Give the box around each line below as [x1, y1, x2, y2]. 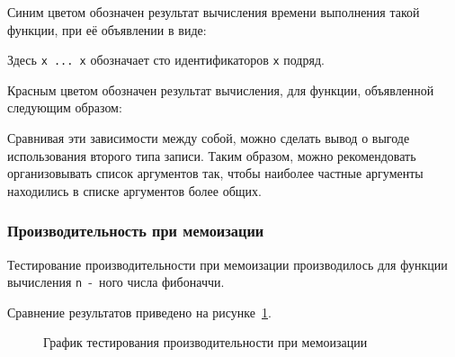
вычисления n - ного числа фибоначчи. [7, 272, 225, 291]
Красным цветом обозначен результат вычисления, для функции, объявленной [7, 80, 434, 99]
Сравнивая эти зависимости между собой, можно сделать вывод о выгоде [7, 129, 410, 147]
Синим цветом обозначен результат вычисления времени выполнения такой [7, 3, 420, 21]
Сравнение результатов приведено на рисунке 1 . [7, 302, 272, 321]
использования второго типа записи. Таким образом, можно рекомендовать [7, 146, 416, 165]
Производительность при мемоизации [7, 219, 264, 242]
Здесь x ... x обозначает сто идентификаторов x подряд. [7, 50, 325, 69]
